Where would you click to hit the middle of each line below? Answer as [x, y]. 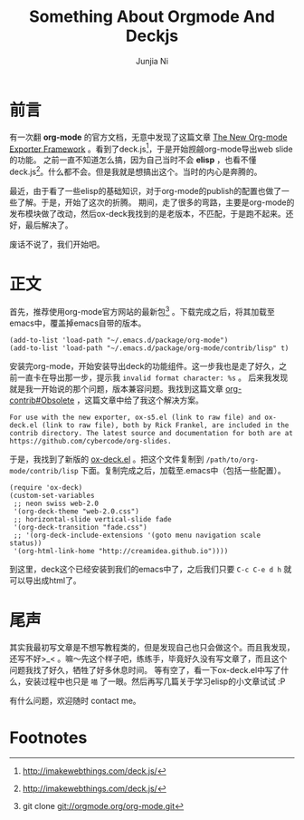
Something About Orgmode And [152, 17]
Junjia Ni [152, 61]
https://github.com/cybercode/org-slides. [90, 441]
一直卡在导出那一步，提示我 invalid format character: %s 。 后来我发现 [152, 377]
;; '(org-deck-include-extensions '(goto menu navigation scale [137, 535]
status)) [26, 543]
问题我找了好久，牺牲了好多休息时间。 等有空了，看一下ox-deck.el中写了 [145, 669]
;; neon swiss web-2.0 [56, 503]
